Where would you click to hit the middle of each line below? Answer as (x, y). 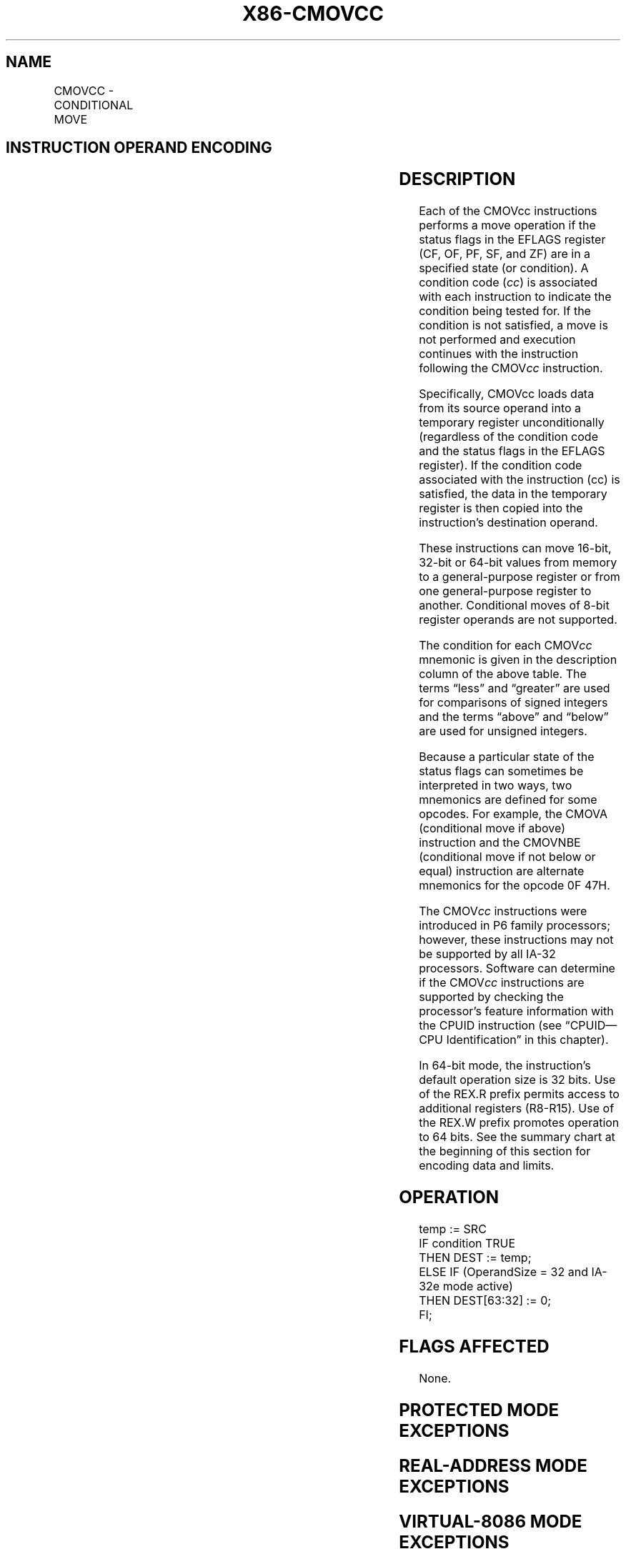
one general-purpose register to (505, 591)
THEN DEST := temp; (475, 1258)
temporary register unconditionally (512, 423)
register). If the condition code (501, 465)
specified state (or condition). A (504, 268)
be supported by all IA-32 (487, 954)
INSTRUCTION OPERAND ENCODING (139, 148)
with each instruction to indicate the (515, 297)
